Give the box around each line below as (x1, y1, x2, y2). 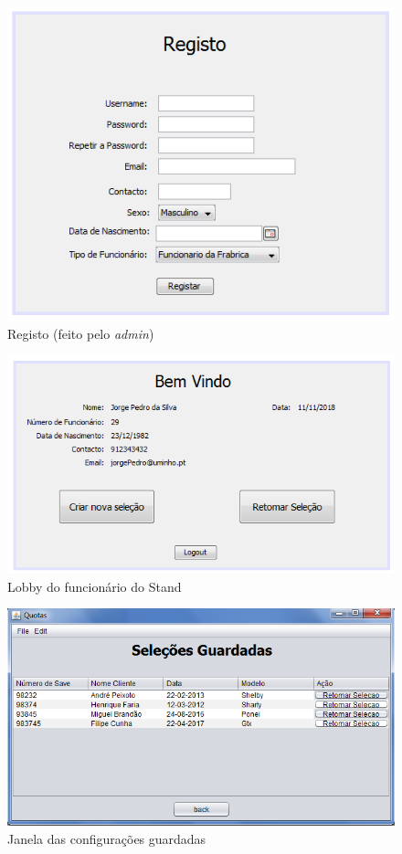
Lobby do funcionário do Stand (7, 576, 182, 596)
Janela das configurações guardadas (7, 828, 206, 848)
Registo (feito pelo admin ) (7, 324, 154, 343)
